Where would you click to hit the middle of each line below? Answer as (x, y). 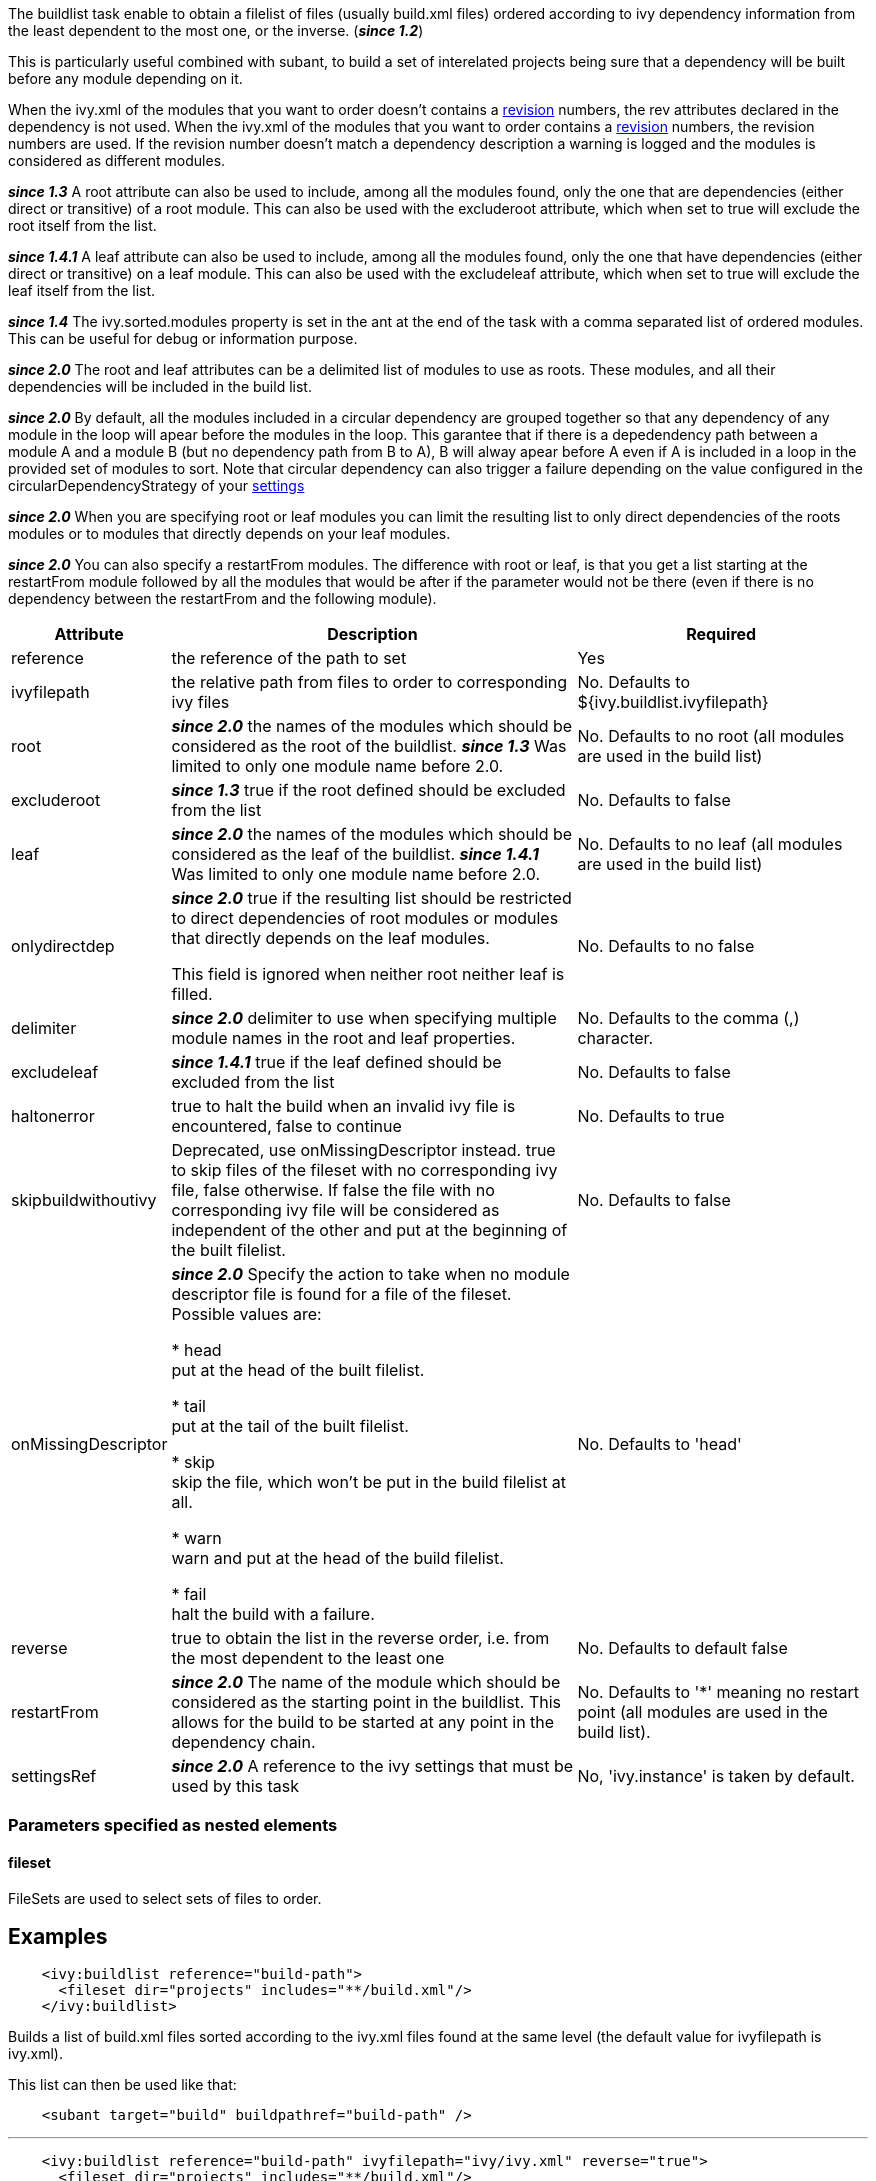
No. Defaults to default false (682, 1648)
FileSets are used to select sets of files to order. (165, 1898)
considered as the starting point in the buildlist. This (366, 1702)
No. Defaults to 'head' (659, 1444)
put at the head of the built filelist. (298, 1370)
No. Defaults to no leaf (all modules (710, 844)
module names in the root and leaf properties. (343, 1038)
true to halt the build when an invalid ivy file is (343, 1106)
